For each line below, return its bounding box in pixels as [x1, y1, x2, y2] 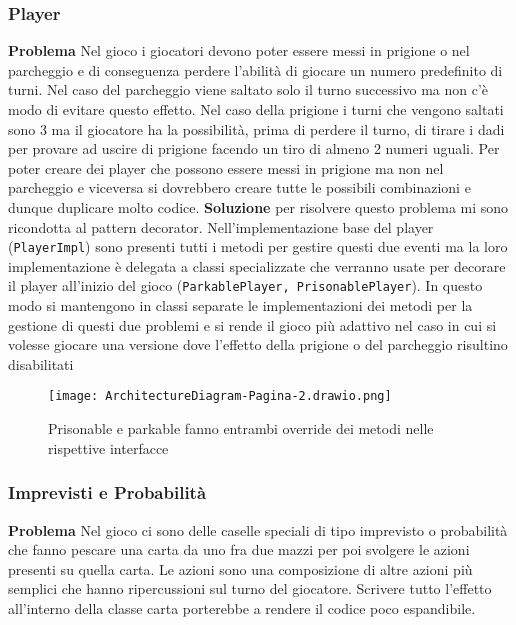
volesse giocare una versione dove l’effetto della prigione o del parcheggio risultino [8, 334, 508, 355]
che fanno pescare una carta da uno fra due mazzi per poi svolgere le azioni [8, 539, 470, 560]
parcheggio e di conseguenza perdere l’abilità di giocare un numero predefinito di [8, 59, 503, 80]
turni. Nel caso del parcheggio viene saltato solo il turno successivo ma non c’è [8, 79, 489, 100]
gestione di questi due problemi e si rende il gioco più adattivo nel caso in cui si [8, 314, 497, 335]
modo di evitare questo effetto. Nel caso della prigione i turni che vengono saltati [8, 99, 504, 119]
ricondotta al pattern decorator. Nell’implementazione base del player [8, 216, 434, 237]
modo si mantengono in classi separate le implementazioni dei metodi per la [8, 295, 473, 316]
